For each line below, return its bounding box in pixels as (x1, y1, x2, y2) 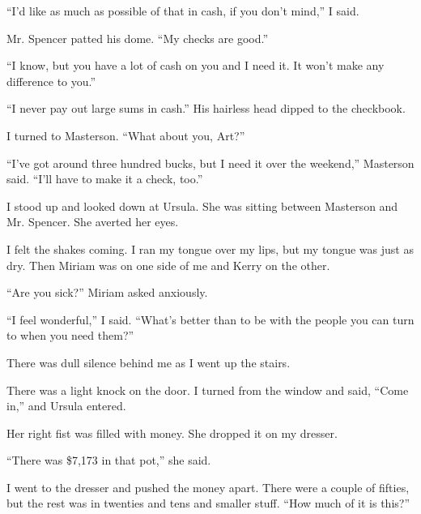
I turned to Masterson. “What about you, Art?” (6, 126, 245, 143)
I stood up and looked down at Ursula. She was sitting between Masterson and (6, 197, 398, 214)
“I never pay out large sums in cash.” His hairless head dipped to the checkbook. (6, 100, 406, 117)
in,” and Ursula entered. (6, 397, 126, 414)
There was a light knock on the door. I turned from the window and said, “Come (6, 381, 409, 398)
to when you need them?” (6, 327, 134, 344)
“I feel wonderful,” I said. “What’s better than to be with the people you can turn (6, 311, 415, 328)
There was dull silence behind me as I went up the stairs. (6, 353, 291, 371)
